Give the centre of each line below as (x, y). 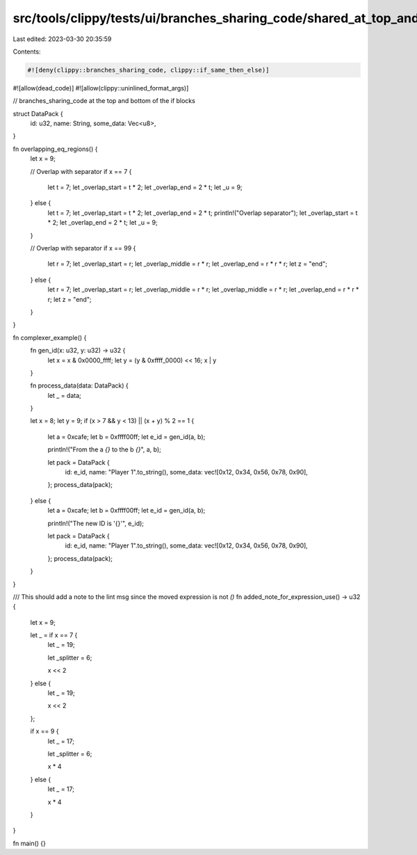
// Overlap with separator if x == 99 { (83, 248)
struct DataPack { (38, 113)
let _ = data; (64, 395)
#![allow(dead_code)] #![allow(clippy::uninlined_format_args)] (101, 88)
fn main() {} (30, 843)
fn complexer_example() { (50, 337)
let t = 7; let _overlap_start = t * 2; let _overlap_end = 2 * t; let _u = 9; (145, 187)
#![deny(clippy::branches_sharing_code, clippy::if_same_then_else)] (148, 70)
